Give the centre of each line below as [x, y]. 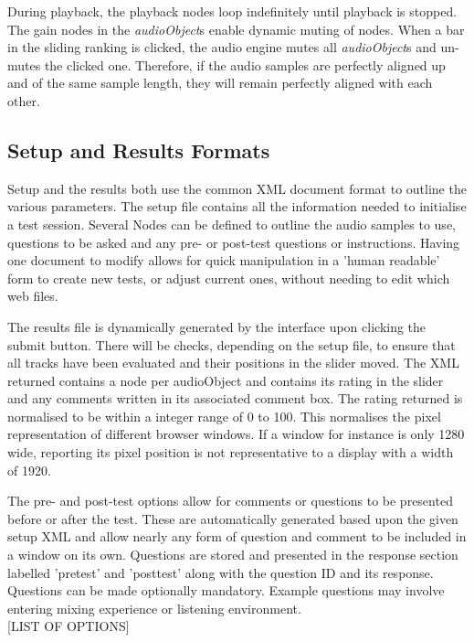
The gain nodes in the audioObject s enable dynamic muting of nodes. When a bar [236, 29]
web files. [33, 296]
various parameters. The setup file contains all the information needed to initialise [237, 206]
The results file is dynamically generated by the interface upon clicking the [217, 326]
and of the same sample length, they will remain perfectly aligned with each [220, 83]
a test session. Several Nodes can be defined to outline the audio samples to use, [232, 224]
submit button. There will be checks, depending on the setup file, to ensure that [232, 344]
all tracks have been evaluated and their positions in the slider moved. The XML [233, 363]
